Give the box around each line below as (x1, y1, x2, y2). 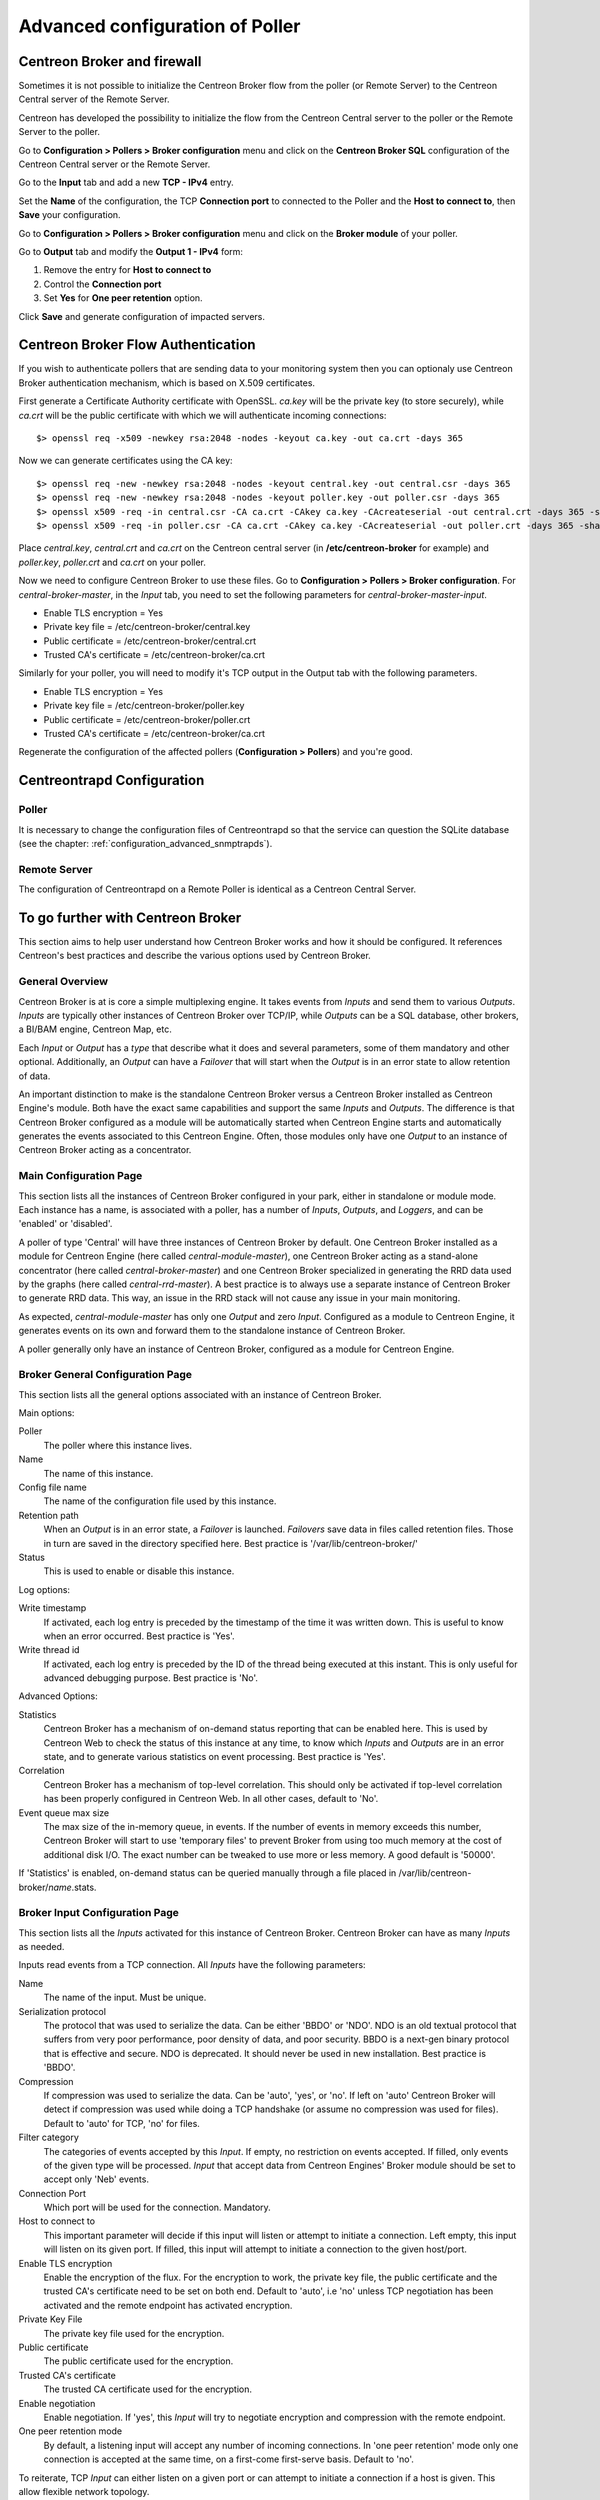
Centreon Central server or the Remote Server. (18, 158, 211, 170)
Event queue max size (18, 1806, 110, 1819)
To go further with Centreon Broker (18, 909, 242, 926)
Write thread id (18, 1644, 80, 1656)
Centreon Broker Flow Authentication (18, 336, 256, 354)
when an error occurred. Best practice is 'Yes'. (43, 1630, 235, 1642)
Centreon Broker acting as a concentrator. (18, 1144, 192, 1156)
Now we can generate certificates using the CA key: (18, 455, 234, 467)
